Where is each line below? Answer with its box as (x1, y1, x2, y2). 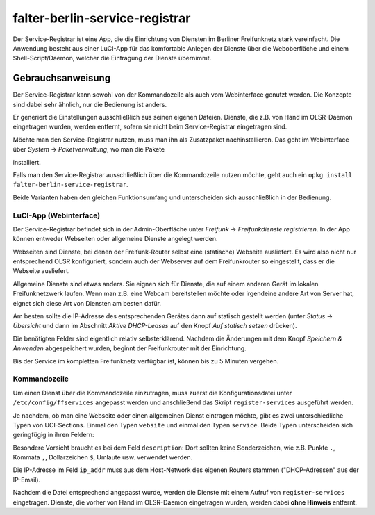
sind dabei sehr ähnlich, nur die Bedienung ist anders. (12, 100, 167, 108)
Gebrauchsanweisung (12, 72, 111, 84)
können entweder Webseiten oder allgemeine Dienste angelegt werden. (12, 235, 218, 243)
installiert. (12, 158, 41, 166)
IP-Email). (12, 475, 41, 484)
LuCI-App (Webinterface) (12, 211, 101, 220)
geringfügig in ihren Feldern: (12, 431, 94, 439)
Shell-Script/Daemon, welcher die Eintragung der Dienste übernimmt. (12, 54, 212, 63)
